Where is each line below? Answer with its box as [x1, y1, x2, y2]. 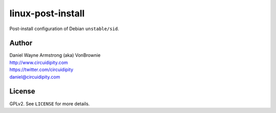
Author [9, 39, 33, 48]
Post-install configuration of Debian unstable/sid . [9, 26, 120, 32]
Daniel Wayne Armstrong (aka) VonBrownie [9, 52, 101, 58]
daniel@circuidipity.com [9, 74, 60, 80]
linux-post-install [9, 8, 85, 19]
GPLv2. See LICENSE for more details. [9, 100, 90, 107]
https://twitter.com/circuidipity [9, 66, 74, 73]
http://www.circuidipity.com [9, 59, 68, 65]
